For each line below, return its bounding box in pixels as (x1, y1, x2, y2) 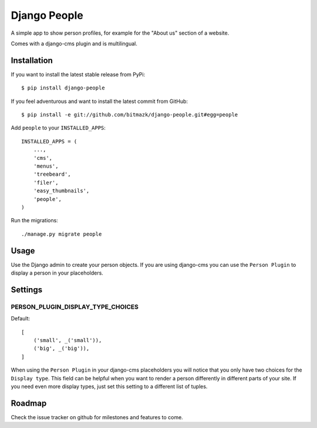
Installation (11, 55, 53, 65)
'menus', (33, 162, 59, 169)
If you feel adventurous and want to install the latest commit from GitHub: (11, 98, 188, 105)
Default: (11, 315, 31, 322)
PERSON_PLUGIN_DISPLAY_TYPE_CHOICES (11, 303, 139, 311)
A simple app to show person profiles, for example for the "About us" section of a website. (11, 29, 230, 36)
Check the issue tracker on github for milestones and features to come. (11, 413, 183, 420)
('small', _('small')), (33, 337, 102, 343)
